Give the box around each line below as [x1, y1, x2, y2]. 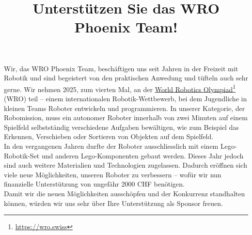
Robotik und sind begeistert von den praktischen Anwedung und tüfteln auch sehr [4, 73, 248, 83]
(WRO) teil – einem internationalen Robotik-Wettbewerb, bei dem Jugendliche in [4, 94, 247, 103]
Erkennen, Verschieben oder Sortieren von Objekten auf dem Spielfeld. [4, 131, 214, 141]
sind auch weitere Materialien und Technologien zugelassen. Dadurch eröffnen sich [4, 160, 247, 170]
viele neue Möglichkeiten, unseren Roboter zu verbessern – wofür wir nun [4, 169, 221, 179]
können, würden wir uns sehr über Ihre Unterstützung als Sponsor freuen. [4, 198, 223, 208]
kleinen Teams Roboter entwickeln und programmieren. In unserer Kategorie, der [4, 103, 245, 113]
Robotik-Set [4, 150, 40, 160]
